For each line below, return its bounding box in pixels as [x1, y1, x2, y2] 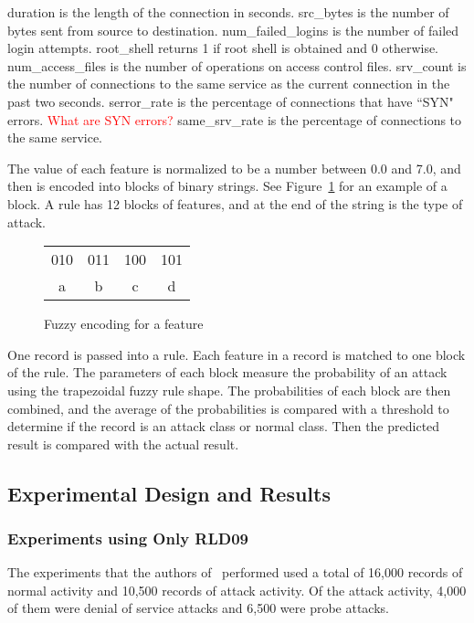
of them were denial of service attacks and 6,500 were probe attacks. [7, 598, 389, 618]
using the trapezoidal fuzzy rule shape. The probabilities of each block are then [7, 380, 451, 399]
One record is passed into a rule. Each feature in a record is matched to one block [7, 344, 466, 364]
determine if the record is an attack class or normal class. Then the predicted [7, 417, 440, 436]
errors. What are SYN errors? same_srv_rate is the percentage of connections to [7, 110, 462, 129]
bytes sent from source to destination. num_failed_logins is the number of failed [7, 20, 459, 39]
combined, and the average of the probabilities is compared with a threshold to [7, 398, 449, 417]
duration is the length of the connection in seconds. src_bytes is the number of [7, 3, 449, 21]
